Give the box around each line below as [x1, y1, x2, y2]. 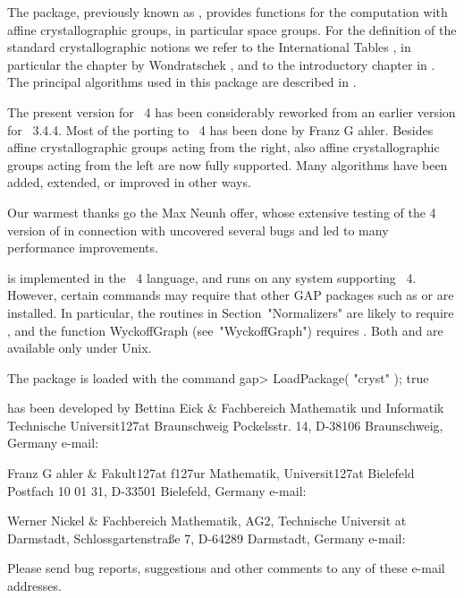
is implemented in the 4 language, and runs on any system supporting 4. [7, 268, 417, 286]
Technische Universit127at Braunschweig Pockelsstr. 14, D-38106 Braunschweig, [7, 415, 443, 434]
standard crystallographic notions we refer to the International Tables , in [7, 38, 411, 56]
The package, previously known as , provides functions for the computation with [7, 3, 448, 21]
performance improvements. [7, 238, 158, 257]
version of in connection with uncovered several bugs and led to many [7, 220, 389, 239]
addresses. [7, 577, 62, 595]
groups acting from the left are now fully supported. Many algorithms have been [7, 155, 448, 174]
